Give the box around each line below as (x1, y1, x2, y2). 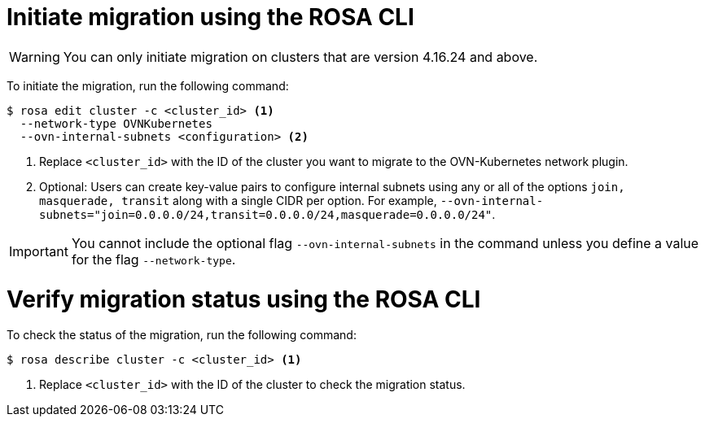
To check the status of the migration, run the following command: (7, 328, 357, 342)
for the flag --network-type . (71, 251, 236, 268)
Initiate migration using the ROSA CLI (7, 3, 414, 31)
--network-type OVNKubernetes (20, 116, 212, 130)
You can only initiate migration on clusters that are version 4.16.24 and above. (63, 48, 538, 65)
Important (9, 242, 68, 259)
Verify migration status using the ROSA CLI (7, 285, 481, 313)
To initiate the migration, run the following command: (7, 78, 289, 93)
